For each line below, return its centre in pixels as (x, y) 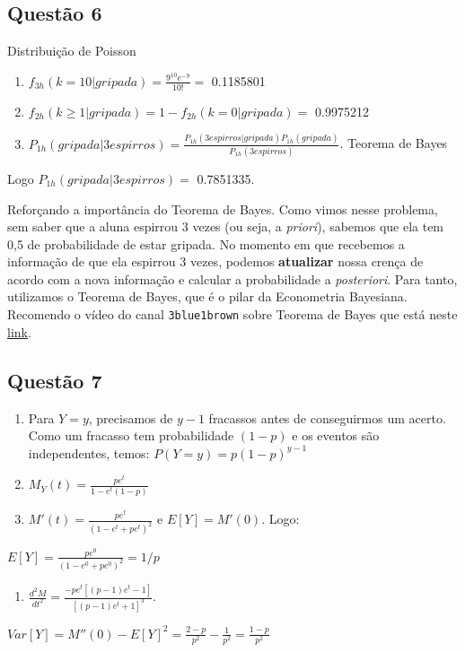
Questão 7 (55, 380)
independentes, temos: (89, 452)
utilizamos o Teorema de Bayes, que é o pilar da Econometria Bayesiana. (207, 296)
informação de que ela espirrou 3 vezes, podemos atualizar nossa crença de (215, 261)
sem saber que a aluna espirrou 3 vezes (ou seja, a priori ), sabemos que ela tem (226, 226)
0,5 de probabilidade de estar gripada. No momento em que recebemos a (206, 243)
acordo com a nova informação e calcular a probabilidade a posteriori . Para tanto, (232, 278)
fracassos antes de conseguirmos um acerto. (327, 417)
